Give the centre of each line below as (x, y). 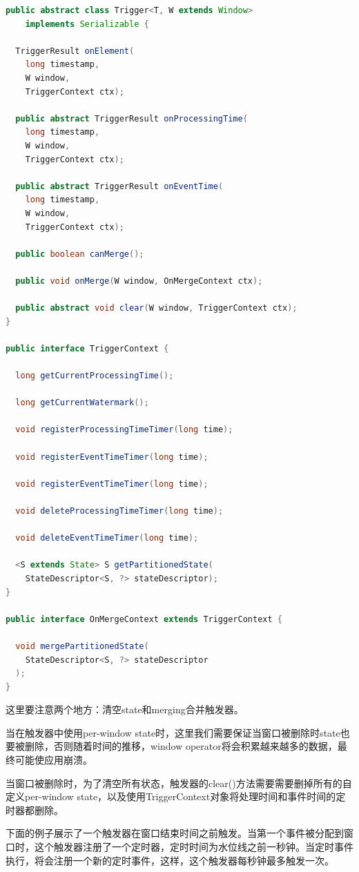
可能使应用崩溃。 (54, 760)
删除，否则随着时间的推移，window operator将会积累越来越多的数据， (181, 746)
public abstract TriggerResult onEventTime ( (119, 186)
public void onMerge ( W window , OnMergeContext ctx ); (139, 281)
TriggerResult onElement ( (75, 51)
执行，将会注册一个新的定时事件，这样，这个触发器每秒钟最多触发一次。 (170, 860)
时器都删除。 (35, 810)
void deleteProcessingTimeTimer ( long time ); (119, 511)
